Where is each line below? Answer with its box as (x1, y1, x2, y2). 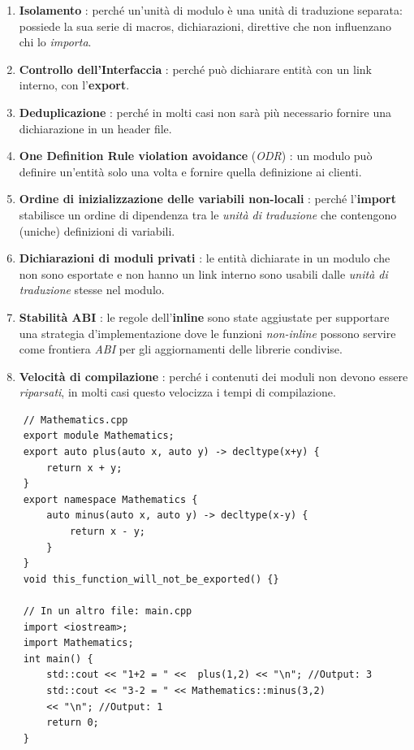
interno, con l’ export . (19, 76, 130, 93)
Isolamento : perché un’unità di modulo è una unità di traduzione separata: (19, 2, 403, 18)
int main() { (23, 652, 93, 665)
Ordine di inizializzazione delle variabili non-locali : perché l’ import (19, 190, 396, 207)
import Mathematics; (23, 637, 134, 649)
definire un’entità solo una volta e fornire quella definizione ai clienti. (19, 163, 362, 180)
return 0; (46, 717, 99, 729)
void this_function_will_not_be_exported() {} (23, 573, 279, 585)
